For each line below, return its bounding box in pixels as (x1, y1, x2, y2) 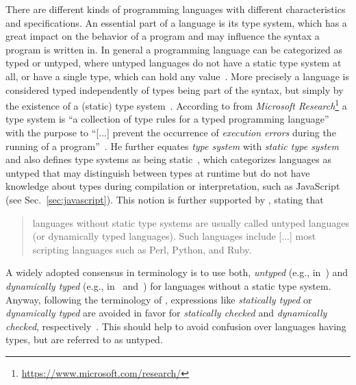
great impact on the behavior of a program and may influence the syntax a (5, 29, 320, 43)
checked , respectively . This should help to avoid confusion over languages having (5, 319, 346, 333)
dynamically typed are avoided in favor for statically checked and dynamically (5, 306, 327, 320)
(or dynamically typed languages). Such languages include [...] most (32, 229, 316, 243)
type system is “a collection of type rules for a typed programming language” (5, 112, 329, 126)
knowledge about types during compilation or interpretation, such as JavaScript (5, 179, 340, 193)
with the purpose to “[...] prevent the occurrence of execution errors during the (5, 125, 336, 139)
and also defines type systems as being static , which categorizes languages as (5, 152, 331, 166)
